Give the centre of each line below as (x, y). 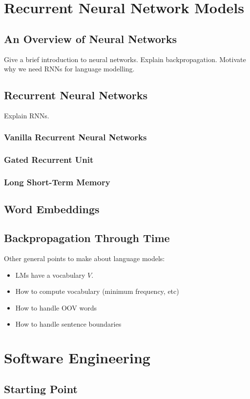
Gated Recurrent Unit (49, 160)
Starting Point (41, 388)
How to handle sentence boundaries (68, 324)
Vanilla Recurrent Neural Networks (75, 137)
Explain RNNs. (27, 115)
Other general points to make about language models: (84, 258)
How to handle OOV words (56, 307)
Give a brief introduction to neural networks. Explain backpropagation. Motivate (125, 59)
